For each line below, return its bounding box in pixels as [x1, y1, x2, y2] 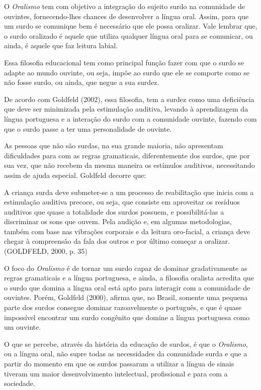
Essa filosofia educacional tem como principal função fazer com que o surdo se [4, 57, 244, 67]
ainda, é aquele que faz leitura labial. [4, 40, 118, 51]
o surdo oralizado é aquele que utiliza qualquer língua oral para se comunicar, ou [4, 30, 253, 41]
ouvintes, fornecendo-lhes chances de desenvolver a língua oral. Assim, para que [4, 11, 249, 21]
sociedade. [4, 378, 35, 388]
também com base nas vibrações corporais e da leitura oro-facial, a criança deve [4, 226, 250, 236]
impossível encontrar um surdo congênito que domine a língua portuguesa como [4, 312, 250, 322]
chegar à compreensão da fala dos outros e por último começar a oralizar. [4, 236, 230, 246]
